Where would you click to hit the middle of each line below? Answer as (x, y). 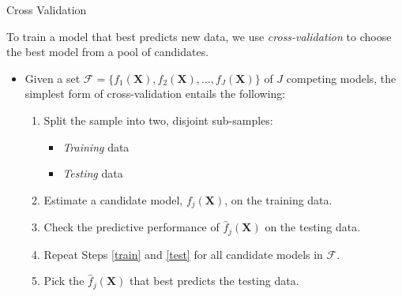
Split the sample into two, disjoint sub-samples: (158, 120)
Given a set (53, 78)
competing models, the (341, 78)
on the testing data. (313, 227)
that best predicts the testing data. (214, 281)
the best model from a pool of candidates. (108, 52)
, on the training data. (278, 199)
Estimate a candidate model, (113, 199)
